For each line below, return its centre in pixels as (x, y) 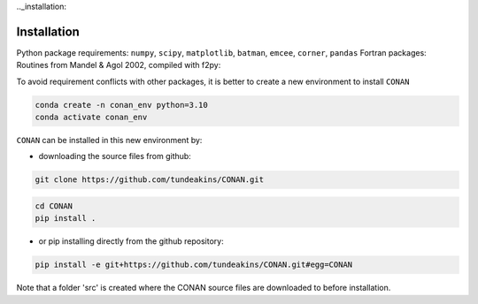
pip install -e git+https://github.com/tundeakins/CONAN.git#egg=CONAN (194, 265)
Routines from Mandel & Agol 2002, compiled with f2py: (119, 65)
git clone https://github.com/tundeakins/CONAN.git (150, 180)
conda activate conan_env (91, 118)
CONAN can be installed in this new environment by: (109, 141)
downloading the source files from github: (115, 156)
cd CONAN (54, 206)
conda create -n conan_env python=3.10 (121, 105)
